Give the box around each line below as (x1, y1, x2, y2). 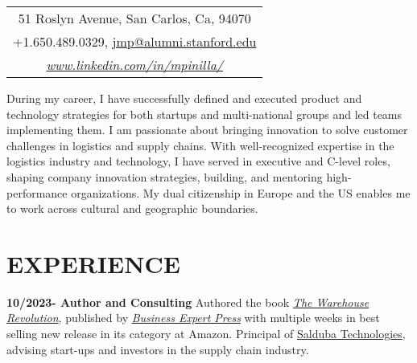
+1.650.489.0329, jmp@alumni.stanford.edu (13, 32, 257, 51)
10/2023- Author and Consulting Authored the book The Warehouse (6, 293, 370, 310)
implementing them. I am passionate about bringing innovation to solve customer (6, 121, 408, 138)
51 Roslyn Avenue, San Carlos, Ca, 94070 (18, 9, 251, 27)
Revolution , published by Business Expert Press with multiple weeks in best (6, 309, 380, 326)
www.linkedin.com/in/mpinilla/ (46, 55, 224, 74)
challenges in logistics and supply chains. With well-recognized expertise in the (6, 137, 394, 153)
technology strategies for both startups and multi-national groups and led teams (6, 105, 403, 122)
